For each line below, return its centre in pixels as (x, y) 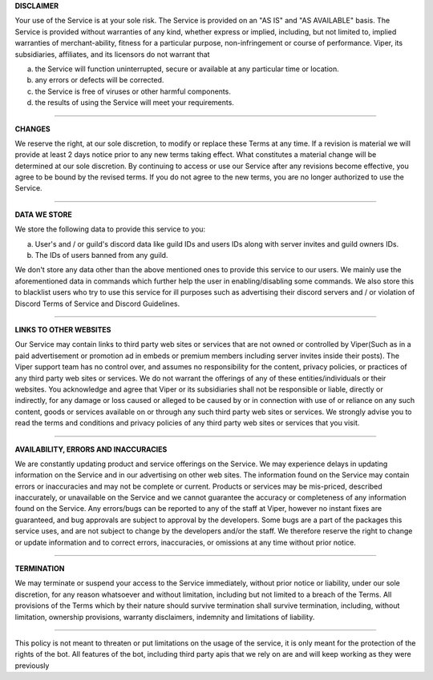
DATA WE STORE (43, 214)
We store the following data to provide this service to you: (110, 229)
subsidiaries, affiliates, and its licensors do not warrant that (112, 54)
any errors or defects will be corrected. (99, 80)
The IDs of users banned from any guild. (101, 256)
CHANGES (33, 129)
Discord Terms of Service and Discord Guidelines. (97, 304)
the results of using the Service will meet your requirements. (134, 103)
